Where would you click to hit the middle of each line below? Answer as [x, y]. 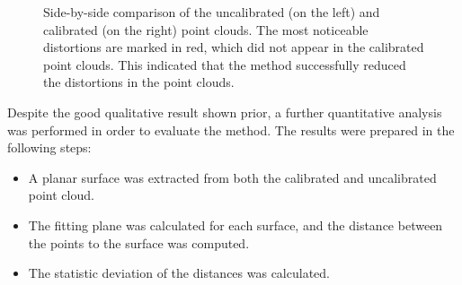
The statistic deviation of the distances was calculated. [179, 273]
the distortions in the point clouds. [139, 82]
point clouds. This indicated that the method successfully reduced [225, 64]
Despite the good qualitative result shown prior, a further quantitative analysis [225, 112]
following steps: [49, 147]
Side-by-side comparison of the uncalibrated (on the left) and [212, 12]
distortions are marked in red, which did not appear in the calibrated [234, 47]
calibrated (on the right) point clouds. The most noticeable [206, 29]
